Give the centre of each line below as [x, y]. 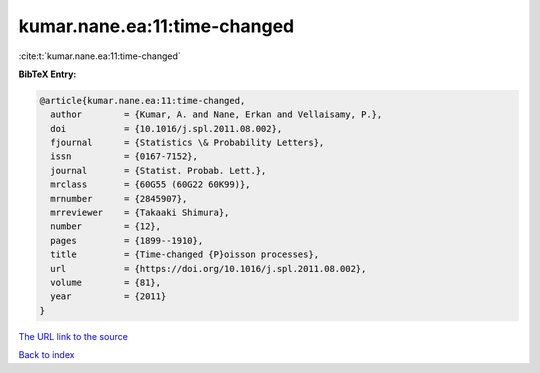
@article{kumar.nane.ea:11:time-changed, [142, 100]
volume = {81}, [106, 282]
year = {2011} [108, 296]
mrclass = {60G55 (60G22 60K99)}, [150, 184]
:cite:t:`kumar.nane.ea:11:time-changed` [100, 56]
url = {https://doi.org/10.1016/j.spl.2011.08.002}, [208, 268]
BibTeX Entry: [47, 74]
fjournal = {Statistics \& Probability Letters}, [187, 143]
